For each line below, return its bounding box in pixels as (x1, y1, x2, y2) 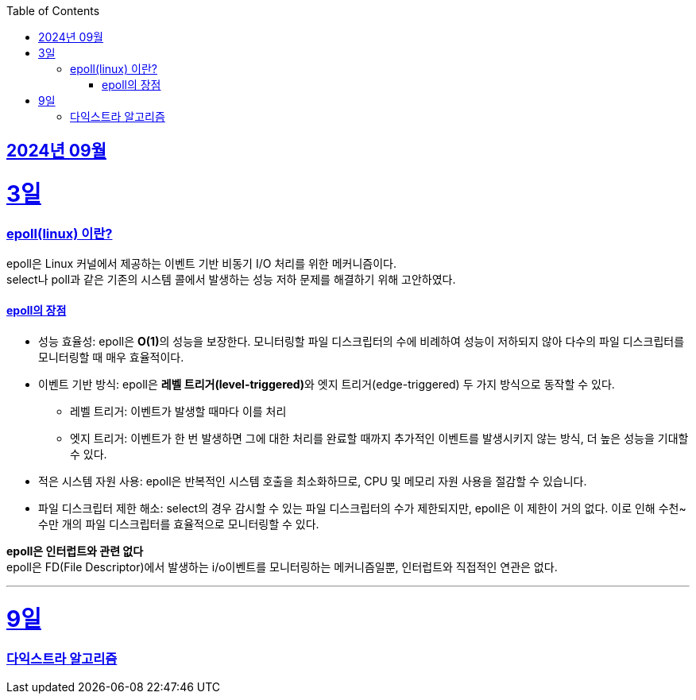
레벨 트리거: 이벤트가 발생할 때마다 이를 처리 (70, 404, 287, 418)
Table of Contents (6, 4, 100, 17)
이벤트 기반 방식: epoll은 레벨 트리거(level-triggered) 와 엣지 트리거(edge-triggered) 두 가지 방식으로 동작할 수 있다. (38, 377, 615, 391)
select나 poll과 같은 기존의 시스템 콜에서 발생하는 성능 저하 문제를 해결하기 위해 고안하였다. (6, 273, 456, 287)
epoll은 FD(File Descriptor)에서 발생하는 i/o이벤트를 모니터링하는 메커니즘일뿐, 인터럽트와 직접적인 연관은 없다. (6, 559, 558, 574)
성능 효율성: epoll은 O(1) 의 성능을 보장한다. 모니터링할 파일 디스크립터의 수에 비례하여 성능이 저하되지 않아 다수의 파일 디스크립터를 (38, 334, 685, 348)
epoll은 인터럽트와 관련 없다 (6, 543, 144, 558)
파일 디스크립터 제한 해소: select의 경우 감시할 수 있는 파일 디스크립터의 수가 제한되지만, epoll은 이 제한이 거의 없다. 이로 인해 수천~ (38, 501, 686, 515)
